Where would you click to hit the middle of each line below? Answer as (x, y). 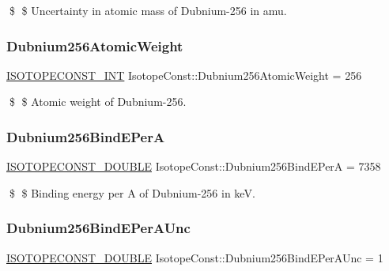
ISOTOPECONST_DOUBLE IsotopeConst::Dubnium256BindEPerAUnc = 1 (195, 257)
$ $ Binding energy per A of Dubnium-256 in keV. (132, 192)
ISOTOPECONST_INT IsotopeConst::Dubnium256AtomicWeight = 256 (184, 75)
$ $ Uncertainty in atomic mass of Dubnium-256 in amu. (148, 10)
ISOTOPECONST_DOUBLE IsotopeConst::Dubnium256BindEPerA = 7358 (194, 166)
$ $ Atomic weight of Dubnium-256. (98, 102)
